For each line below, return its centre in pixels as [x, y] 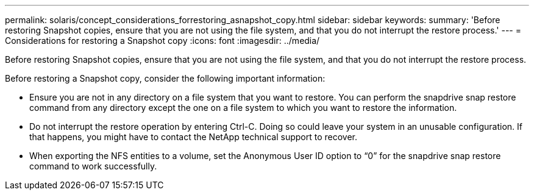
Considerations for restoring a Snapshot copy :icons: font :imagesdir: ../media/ [162, 41]
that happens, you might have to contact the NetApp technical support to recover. [194, 137]
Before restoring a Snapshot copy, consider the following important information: [165, 78]
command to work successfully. [93, 166]
